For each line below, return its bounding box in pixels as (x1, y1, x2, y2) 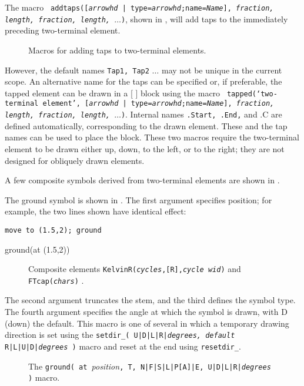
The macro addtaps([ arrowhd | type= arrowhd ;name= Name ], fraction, (5, 1, 274, 13)
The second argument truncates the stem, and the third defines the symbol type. (5, 294, 296, 306)
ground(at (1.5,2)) (5, 243, 70, 255)
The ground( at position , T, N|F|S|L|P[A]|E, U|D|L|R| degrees (28, 360, 271, 372)
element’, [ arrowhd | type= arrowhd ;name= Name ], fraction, (42, 99, 275, 108)
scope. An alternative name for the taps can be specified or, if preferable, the (5, 75, 282, 88)
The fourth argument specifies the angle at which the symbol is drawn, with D (5, 306, 288, 318)
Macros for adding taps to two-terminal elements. (28, 43, 206, 56)
